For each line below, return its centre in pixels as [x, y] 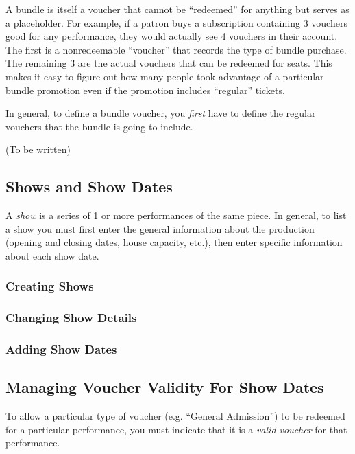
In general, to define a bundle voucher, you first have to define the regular [161, 113]
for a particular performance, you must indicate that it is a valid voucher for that [176, 429]
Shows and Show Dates [89, 186]
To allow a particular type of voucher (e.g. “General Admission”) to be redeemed [175, 416]
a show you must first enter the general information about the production [160, 228]
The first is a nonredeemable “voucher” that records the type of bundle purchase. [176, 49]
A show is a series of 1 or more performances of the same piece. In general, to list [176, 215]
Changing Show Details [71, 318]
